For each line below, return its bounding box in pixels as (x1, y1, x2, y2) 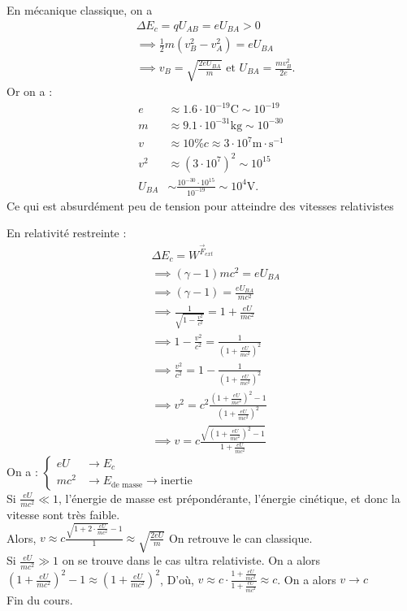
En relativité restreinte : (6, 224, 127, 241)
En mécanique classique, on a (6, 2, 153, 18)
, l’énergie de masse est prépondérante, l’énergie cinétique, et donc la (58, 489, 401, 506)
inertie (160, 475, 193, 487)
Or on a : (6, 83, 53, 100)
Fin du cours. (6, 591, 73, 608)
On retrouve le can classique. (168, 529, 313, 546)
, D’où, (160, 570, 194, 587)
